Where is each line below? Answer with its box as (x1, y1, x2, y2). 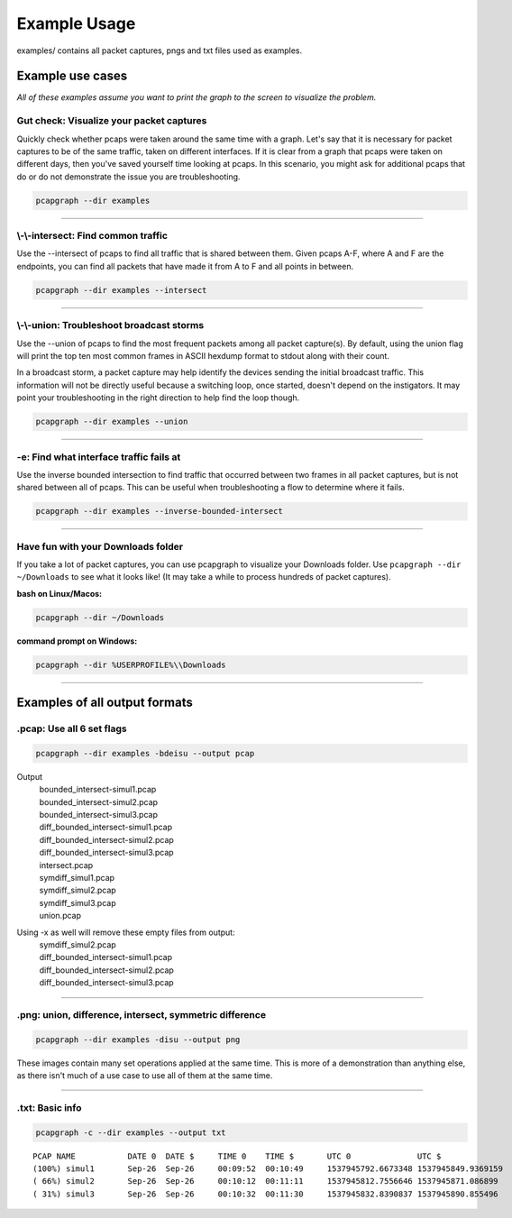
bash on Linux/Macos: (16, 588, 103, 599)
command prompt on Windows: (16, 636, 138, 646)
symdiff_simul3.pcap (39, 897, 116, 908)
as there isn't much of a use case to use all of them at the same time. (16, 1070, 273, 1081)
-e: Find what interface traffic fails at (16, 451, 181, 463)
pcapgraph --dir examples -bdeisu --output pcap (35, 748, 255, 758)
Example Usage (16, 14, 136, 33)
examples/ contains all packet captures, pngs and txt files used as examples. (16, 45, 303, 56)
